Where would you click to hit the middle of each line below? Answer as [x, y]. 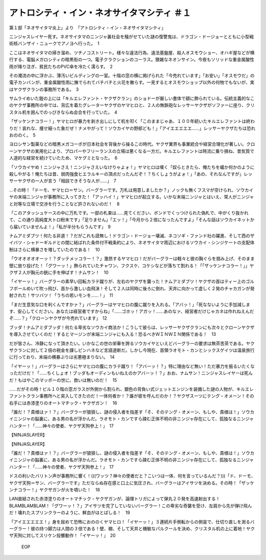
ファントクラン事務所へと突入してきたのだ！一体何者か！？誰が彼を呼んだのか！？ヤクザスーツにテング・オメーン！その [132, 396]
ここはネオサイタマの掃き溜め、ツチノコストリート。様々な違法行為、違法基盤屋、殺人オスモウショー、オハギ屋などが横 [132, 52]
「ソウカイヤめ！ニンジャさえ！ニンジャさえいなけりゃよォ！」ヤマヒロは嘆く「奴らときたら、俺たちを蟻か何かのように [132, 167]
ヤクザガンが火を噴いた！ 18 [70, 489]
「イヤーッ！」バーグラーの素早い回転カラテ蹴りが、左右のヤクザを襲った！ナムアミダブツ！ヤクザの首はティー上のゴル [132, 281]
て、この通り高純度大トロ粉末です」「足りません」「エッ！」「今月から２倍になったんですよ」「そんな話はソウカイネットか [132, 220]
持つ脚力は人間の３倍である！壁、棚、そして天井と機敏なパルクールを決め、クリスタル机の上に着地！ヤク [147, 528]
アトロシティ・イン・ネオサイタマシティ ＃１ [100, 13]
